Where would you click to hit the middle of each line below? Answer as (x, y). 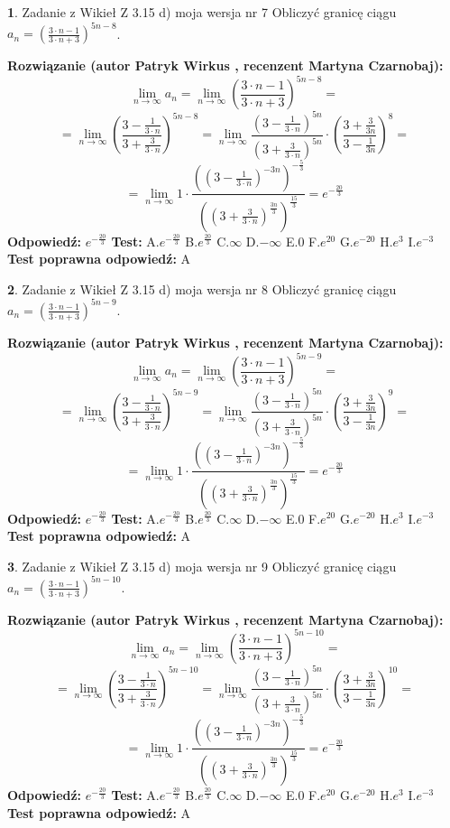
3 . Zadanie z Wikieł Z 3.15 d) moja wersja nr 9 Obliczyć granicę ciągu (202, 566)
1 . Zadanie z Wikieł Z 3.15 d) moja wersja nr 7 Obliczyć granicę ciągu (202, 12)
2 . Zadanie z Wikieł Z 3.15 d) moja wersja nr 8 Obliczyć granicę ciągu (202, 288)
